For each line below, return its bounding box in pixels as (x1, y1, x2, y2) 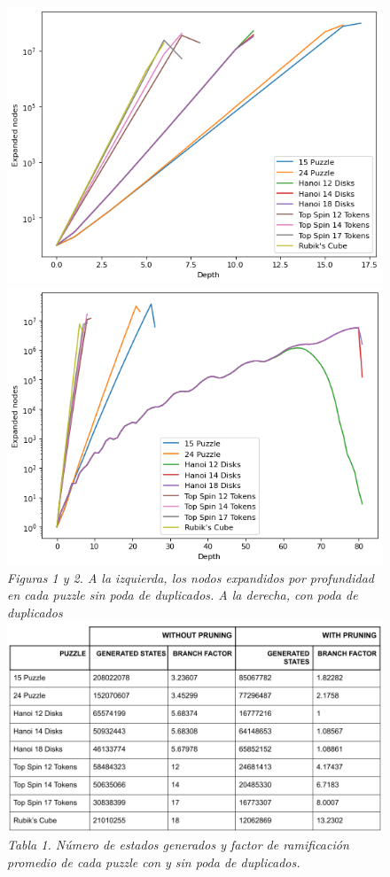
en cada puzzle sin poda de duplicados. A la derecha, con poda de (7, 586, 358, 604)
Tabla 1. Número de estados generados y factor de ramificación (7, 835, 349, 854)
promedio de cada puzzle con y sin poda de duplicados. (7, 852, 300, 871)
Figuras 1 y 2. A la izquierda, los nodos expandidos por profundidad (7, 568, 374, 586)
